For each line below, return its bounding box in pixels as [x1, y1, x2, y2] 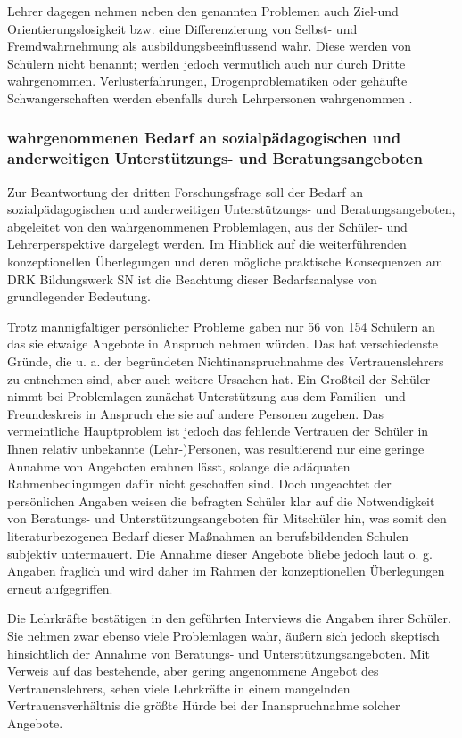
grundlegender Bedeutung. [7, 287, 151, 306]
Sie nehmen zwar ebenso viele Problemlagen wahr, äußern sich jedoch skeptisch [7, 626, 440, 644]
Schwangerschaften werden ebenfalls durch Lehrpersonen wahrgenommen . [7, 88, 413, 107]
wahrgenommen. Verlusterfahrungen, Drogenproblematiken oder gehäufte [7, 71, 408, 90]
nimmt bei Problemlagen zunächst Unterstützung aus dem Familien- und [7, 387, 406, 406]
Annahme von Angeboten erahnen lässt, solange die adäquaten [7, 456, 351, 475]
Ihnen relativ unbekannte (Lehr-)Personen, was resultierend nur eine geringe [7, 439, 425, 458]
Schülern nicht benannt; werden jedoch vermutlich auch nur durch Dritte [7, 53, 406, 72]
